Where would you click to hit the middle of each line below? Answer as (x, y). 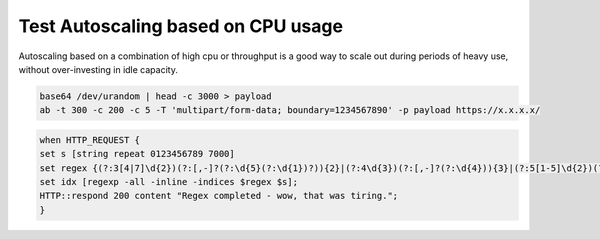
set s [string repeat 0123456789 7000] (137, 154)
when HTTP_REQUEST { (89, 139)
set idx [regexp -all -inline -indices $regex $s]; (169, 182)
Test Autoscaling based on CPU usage (181, 26)
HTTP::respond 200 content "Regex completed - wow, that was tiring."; (219, 196)
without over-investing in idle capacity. (98, 69)
